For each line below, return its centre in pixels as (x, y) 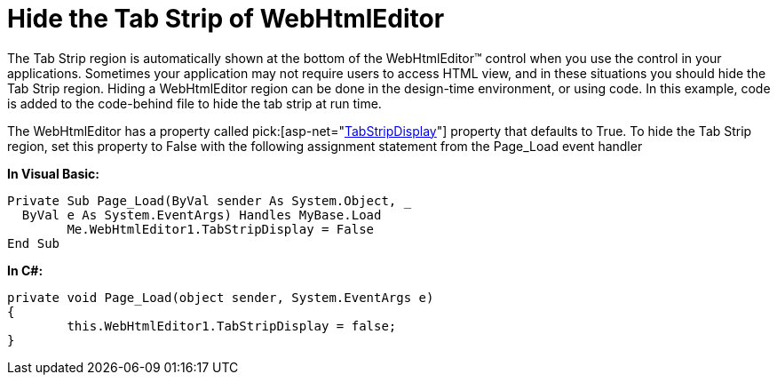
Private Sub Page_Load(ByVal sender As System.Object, (202, 200)
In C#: (25, 270)
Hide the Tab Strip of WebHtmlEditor (226, 19)
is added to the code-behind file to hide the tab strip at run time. (194, 103)
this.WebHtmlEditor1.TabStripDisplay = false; (232, 326)
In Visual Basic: (53, 173)
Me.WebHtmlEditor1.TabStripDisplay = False (221, 229)
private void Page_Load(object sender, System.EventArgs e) (221, 297)
